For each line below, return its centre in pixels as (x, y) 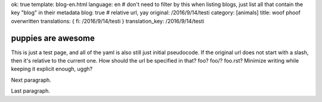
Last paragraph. (30, 91)
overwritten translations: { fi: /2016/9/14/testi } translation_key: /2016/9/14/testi (108, 21)
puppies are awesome (53, 38)
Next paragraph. (31, 80)
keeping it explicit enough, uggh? (52, 69)
